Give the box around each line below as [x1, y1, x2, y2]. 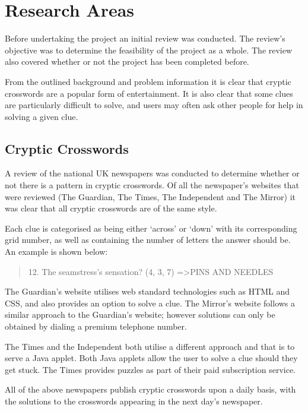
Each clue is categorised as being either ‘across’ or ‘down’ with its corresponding [5, 222, 297, 234]
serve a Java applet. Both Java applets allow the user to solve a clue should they [5, 352, 298, 364]
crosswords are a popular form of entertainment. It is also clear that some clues [5, 87, 293, 99]
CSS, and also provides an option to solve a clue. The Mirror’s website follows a [5, 296, 296, 309]
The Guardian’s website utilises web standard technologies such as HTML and [5, 285, 290, 298]
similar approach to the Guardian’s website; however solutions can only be [5, 308, 275, 321]
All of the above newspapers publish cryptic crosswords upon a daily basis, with [5, 383, 296, 396]
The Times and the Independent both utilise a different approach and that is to [5, 340, 295, 352]
